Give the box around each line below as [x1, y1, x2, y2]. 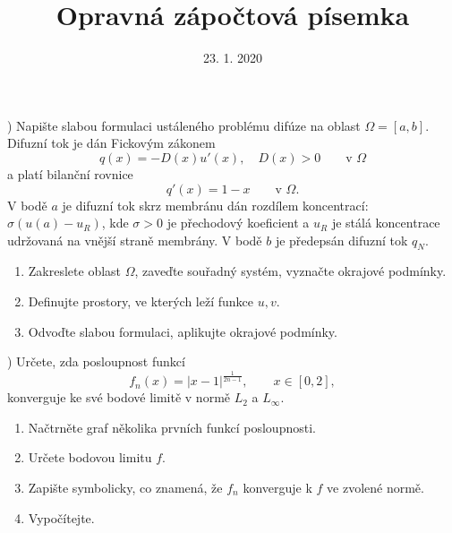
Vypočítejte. [28, 508, 95, 527]
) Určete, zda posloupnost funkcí [7, 352, 185, 371]
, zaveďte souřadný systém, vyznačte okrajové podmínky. [134, 262, 447, 280]
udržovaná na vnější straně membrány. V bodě [7, 230, 262, 249]
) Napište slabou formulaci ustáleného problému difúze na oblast [7, 116, 361, 134]
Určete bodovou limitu [28, 448, 152, 467]
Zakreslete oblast [28, 262, 122, 280]
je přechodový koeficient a [166, 213, 310, 232]
